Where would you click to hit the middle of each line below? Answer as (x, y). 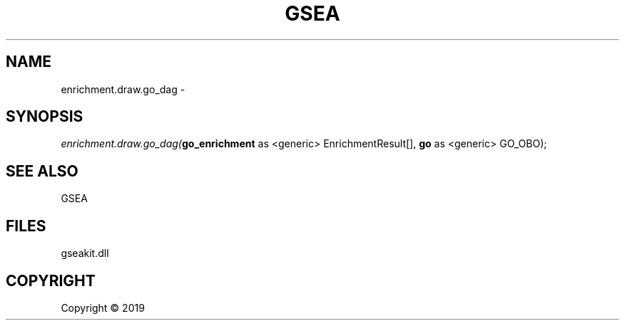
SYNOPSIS (45, 117)
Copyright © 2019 (103, 307)
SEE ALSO (42, 171)
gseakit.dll (85, 253)
